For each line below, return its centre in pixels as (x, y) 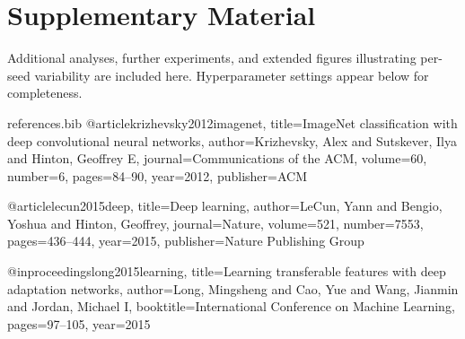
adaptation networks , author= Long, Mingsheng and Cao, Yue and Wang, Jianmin (233, 288)
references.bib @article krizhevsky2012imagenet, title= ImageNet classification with (232, 122)
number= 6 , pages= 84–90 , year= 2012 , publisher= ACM (157, 175)
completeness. (45, 93)
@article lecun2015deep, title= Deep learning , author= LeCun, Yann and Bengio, (225, 206)
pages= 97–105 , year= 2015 (79, 323)
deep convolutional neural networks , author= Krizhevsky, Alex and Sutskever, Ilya (232, 140)
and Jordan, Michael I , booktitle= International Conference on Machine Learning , (231, 306)
